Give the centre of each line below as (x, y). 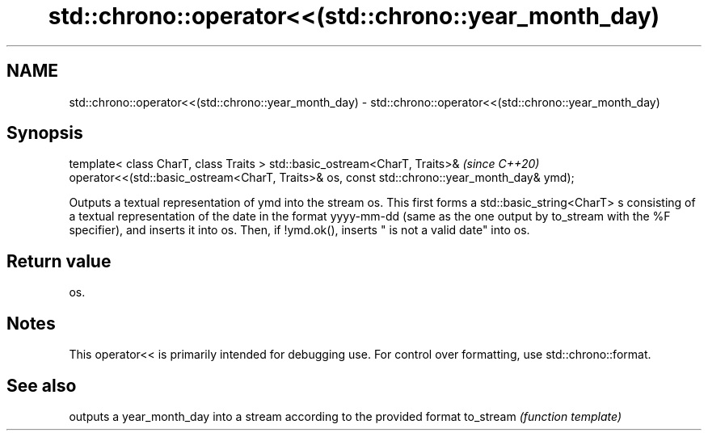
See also (42, 385)
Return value (59, 261)
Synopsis (45, 133)
